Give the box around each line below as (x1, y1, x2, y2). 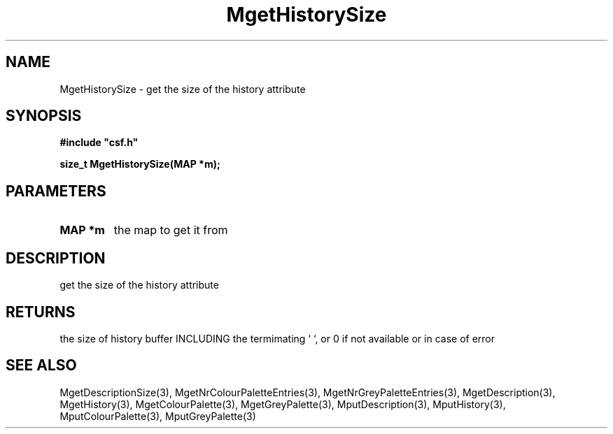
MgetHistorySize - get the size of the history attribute (59, 82, 306, 95)
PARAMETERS (6, 182, 106, 200)
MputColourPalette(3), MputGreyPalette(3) (59, 410, 256, 422)
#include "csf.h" (59, 136, 139, 149)
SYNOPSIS (6, 107, 82, 125)
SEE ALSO (6, 356, 77, 375)
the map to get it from (113, 223, 228, 238)
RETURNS (6, 303, 76, 321)
